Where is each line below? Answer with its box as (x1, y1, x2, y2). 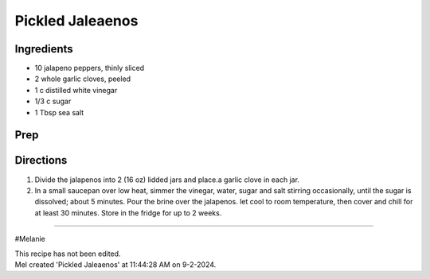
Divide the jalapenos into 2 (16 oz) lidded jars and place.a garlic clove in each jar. (34, 175, 300, 184)
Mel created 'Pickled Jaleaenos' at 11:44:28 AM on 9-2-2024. (14, 259, 217, 269)
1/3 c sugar (34, 96, 72, 107)
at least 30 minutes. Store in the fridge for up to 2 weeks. (34, 207, 222, 218)
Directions (14, 153, 68, 167)
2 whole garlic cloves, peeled (34, 74, 131, 83)
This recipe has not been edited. (14, 249, 121, 258)
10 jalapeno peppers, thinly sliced (34, 64, 145, 73)
